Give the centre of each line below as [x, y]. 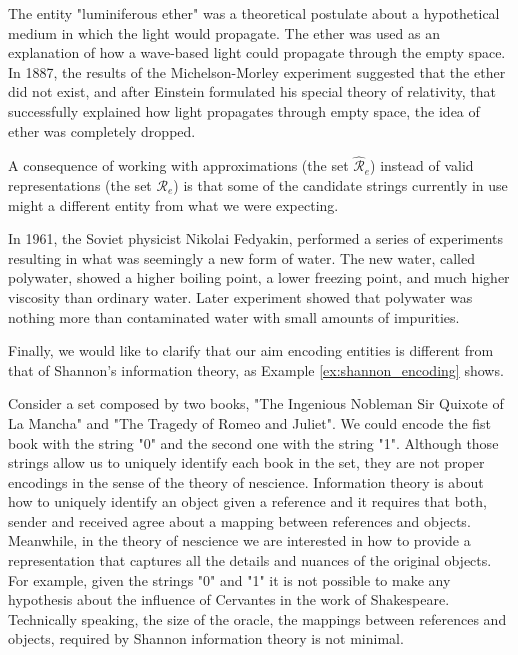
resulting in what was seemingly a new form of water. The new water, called [241, 257]
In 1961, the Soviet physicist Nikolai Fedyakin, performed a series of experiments [256, 238]
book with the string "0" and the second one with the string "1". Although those [253, 442]
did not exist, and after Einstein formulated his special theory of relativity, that [252, 91]
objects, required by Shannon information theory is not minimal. [206, 638]
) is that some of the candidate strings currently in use [340, 184]
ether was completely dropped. [102, 130]
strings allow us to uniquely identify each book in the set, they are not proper [246, 462]
